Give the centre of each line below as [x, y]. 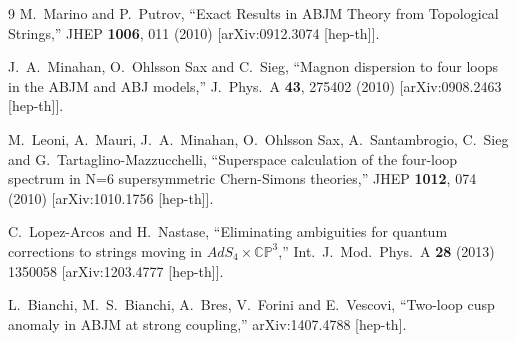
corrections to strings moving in [105, 250]
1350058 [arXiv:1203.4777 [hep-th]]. [116, 270]
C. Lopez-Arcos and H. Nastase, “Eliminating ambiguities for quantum [228, 231]
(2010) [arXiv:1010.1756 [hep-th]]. [111, 197]
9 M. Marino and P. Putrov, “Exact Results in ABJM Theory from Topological [253, 13]
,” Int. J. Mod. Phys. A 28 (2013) [386, 250]
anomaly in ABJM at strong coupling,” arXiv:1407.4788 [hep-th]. [207, 323]
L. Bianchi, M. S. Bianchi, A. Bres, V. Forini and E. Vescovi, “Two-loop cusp [251, 304]
